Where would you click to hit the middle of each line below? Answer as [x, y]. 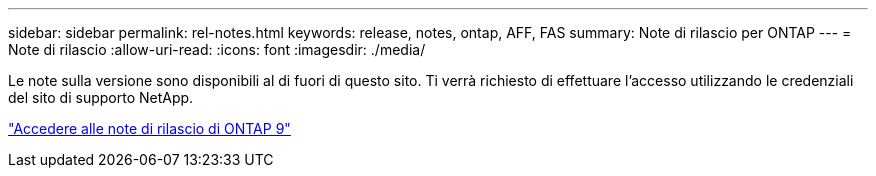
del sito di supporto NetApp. [101, 97]
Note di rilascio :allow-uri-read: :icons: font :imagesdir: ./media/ [217, 49]
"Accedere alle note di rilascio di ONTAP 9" [149, 128]
